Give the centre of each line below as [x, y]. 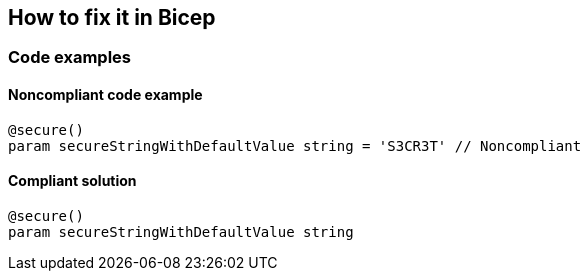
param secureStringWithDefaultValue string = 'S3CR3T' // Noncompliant [295, 145]
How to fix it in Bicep [112, 17]
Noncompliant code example [105, 95]
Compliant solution [72, 181]
